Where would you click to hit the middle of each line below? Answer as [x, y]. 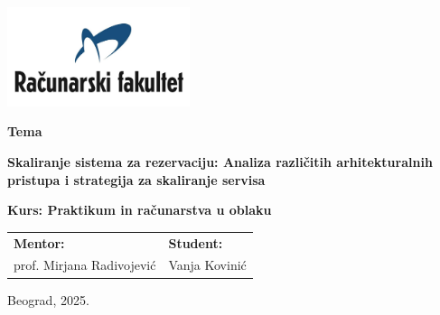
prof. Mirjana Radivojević [85, 265]
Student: [196, 242]
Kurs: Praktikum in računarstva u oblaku [140, 210]
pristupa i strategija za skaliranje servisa [136, 179]
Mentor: [39, 242]
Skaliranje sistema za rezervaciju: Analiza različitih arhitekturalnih [220, 162]
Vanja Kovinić [207, 265]
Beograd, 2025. [48, 299]
